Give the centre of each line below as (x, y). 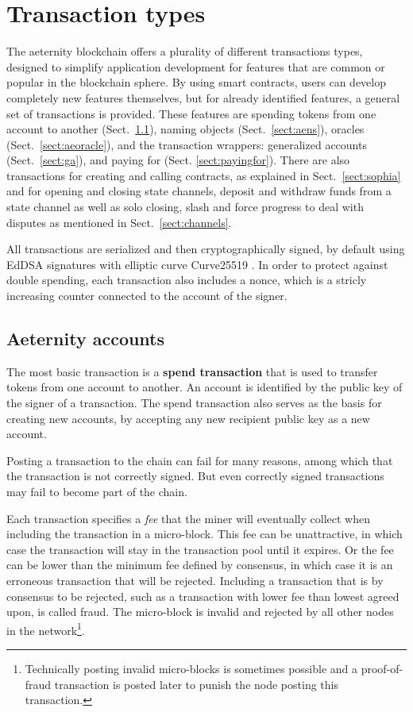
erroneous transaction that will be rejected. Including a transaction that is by (195, 580)
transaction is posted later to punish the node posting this (196, 684)
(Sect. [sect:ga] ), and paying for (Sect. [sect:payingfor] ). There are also (178, 160)
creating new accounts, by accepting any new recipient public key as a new (188, 418)
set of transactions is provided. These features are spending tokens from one (191, 113)
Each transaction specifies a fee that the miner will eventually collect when (188, 518)
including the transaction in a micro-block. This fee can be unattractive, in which (205, 534)
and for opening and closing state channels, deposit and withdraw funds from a (199, 191)
